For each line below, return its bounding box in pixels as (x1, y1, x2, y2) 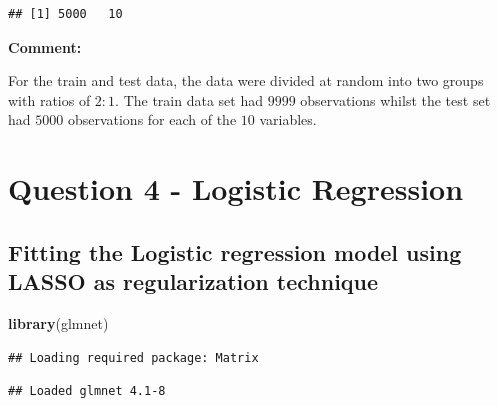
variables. (259, 109, 317, 130)
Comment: (8, 36, 82, 57)
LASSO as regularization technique (8, 266, 379, 297)
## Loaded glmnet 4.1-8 (8, 384, 166, 399)
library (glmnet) (8, 312, 109, 333)
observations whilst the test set (300, 89, 491, 110)
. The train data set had (115, 89, 263, 110)
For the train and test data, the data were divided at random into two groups (8, 70, 484, 91)
